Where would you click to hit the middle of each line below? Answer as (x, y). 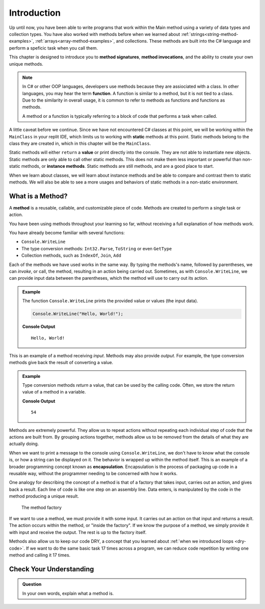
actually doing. (24, 444)
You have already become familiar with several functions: (67, 233)
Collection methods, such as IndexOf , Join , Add (71, 256)
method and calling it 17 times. (40, 555)
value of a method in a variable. (54, 392)
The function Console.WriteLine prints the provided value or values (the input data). (110, 301)
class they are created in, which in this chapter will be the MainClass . (80, 144)
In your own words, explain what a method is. (68, 593)
